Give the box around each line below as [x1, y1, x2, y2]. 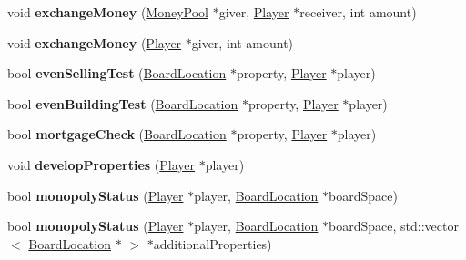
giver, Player [218, 3, 289, 21]
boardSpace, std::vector [329, 216, 459, 235]
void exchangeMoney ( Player [7, 33, 182, 52]
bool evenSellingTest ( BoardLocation [7, 64, 227, 83]
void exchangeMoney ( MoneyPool [7, 3, 208, 21]
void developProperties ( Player [7, 155, 195, 174]
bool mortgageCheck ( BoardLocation [7, 125, 227, 144]
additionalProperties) [153, 234, 272, 253]
